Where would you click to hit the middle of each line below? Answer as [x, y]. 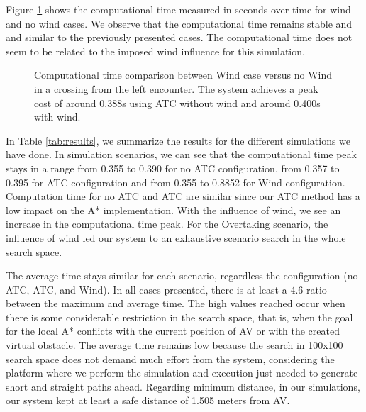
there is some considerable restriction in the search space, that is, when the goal [179, 317]
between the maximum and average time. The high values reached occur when [176, 303]
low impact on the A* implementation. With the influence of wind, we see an [173, 210]
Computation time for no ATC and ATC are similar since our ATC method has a [183, 196]
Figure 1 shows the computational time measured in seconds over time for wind [178, 9]
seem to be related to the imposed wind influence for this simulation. [155, 51]
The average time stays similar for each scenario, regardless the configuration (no [182, 275]
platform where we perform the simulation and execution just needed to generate [182, 373]
